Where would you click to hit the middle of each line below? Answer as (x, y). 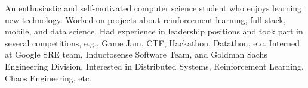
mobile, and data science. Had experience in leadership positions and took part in (154, 31)
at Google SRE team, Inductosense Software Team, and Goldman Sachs (136, 54)
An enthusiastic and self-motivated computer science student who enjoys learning (153, 8)
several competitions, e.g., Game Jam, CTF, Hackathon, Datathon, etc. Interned (153, 43)
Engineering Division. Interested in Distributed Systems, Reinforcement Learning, (154, 66)
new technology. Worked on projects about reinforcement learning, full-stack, (145, 19)
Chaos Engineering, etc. (48, 78)
